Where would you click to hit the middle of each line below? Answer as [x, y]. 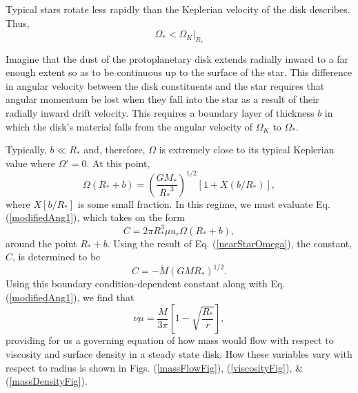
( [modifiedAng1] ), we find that [70, 297]
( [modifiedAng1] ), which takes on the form [95, 217]
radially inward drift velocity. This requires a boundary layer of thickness [160, 113]
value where [30, 163]
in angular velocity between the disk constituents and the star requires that [165, 85]
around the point [41, 243]
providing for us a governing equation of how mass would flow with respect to [170, 340]
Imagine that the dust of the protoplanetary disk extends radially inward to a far [177, 58]
